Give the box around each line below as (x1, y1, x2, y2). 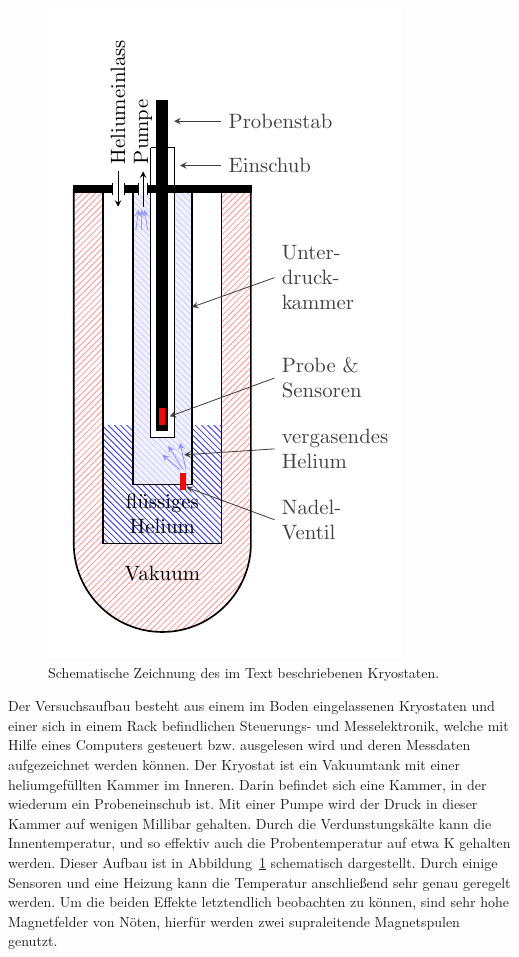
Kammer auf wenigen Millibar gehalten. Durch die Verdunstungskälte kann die (8, 812, 492, 833)
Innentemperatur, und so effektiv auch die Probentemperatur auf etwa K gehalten (8, 832, 511, 853)
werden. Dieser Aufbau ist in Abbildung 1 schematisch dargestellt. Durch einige (8, 851, 498, 872)
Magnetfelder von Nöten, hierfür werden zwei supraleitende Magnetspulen (8, 910, 460, 931)
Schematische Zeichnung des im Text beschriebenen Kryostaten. (48, 661, 440, 682)
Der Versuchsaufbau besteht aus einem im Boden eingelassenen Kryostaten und (8, 695, 495, 716)
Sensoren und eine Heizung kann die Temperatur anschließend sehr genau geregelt (8, 871, 511, 892)
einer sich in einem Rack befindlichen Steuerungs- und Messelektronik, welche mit (8, 714, 509, 735)
